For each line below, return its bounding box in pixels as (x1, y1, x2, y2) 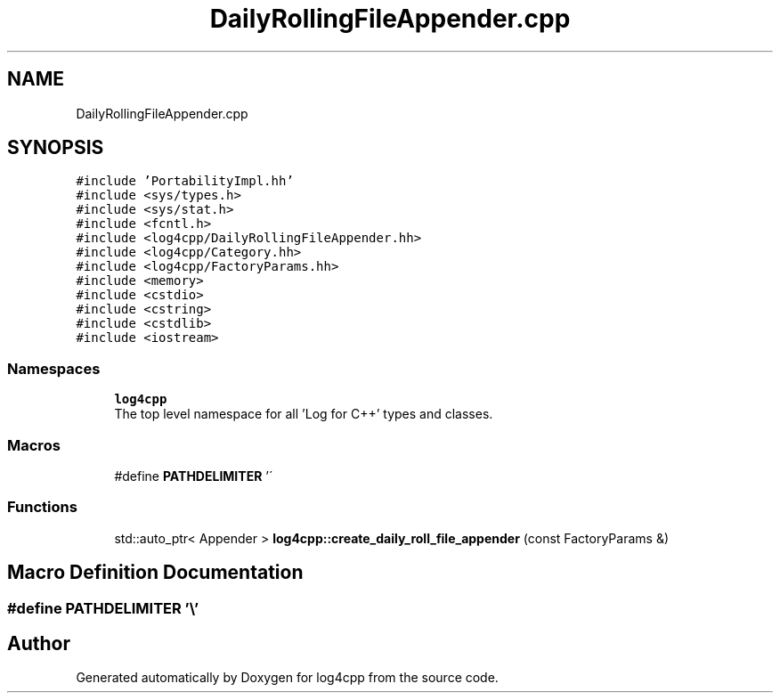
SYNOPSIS (7, 136, 104, 159)
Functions (7, 498, 77, 517)
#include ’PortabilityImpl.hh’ (76, 174, 294, 189)
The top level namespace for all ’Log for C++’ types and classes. (114, 406, 493, 422)
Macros (7, 435, 61, 454)
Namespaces (7, 359, 101, 378)
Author (7, 631, 70, 655)
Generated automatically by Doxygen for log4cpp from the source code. (76, 670, 499, 686)
